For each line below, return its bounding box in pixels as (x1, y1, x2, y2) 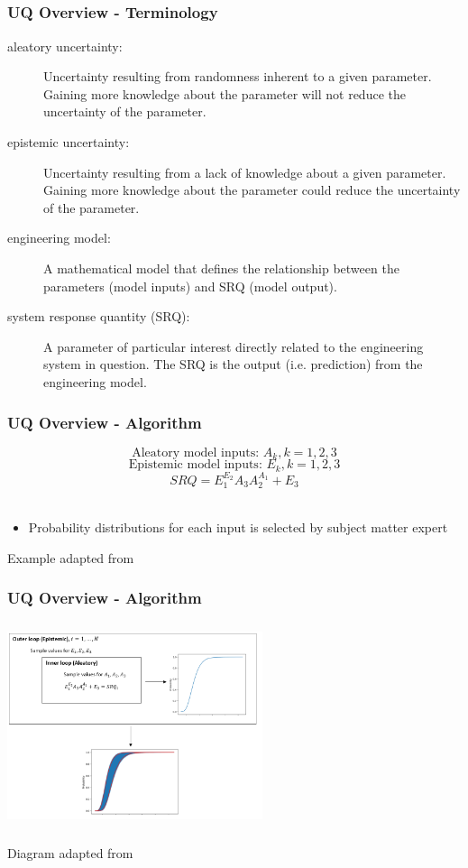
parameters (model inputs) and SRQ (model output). (43, 276, 337, 295)
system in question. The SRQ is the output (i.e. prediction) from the (43, 355, 423, 374)
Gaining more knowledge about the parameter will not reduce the (43, 84, 406, 103)
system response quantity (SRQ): (7, 307, 190, 326)
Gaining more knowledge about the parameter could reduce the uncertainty (43, 180, 461, 199)
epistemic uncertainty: (7, 133, 130, 152)
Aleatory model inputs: (132, 446, 260, 459)
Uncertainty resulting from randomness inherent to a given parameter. (43, 67, 432, 86)
